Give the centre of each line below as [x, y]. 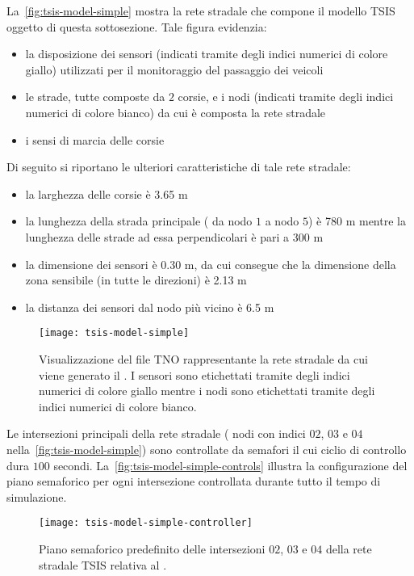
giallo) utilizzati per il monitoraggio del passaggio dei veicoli [174, 69]
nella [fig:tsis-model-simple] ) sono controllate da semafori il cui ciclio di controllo [207, 449]
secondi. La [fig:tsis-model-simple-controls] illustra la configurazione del [230, 465]
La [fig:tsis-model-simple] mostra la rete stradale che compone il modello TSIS [201, 11]
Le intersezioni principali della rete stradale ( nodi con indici [156, 433]
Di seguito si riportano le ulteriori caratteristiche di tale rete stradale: [179, 167]
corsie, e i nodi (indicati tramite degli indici [286, 97]
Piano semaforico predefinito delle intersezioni [152, 548]
